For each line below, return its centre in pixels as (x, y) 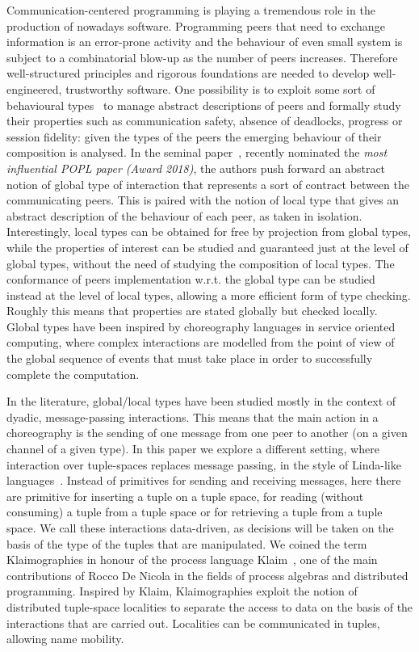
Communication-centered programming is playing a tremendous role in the (191, 10)
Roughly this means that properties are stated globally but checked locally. (192, 311)
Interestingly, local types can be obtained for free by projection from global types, (209, 231)
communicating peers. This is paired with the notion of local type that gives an (203, 200)
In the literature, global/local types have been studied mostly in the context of (201, 401)
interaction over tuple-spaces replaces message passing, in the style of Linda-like (204, 464)
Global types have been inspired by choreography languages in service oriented (201, 326)
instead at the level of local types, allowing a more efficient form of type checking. (209, 294)
